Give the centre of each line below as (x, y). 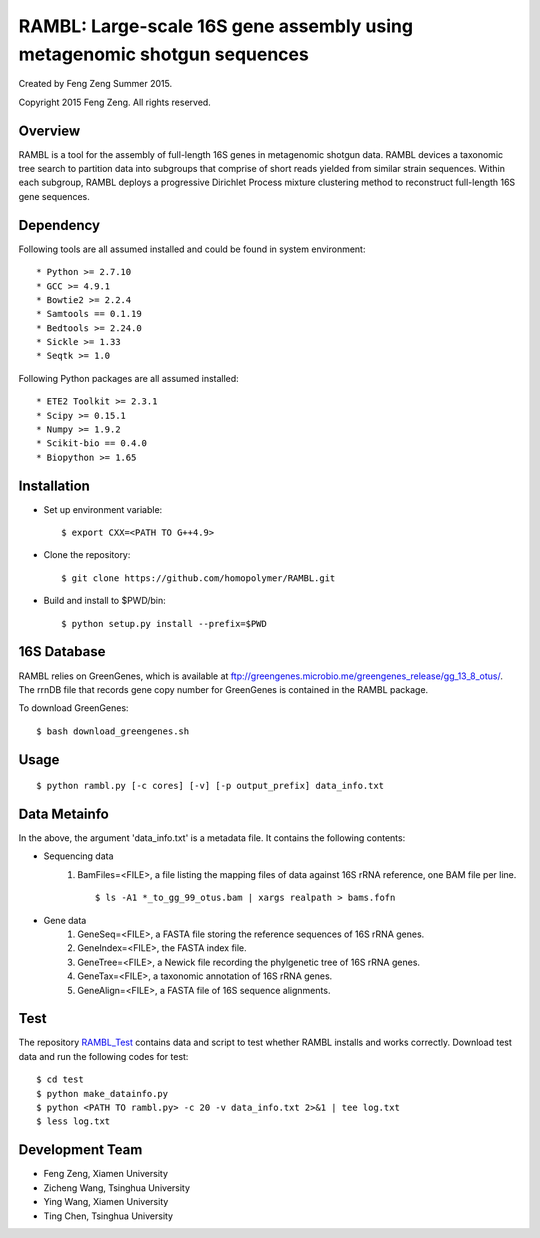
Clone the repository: (87, 555)
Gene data (65, 920)
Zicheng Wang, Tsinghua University (116, 1187)
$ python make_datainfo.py (102, 1093)
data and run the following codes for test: (103, 1056)
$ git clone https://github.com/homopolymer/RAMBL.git (198, 578)
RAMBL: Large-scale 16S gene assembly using (216, 26)
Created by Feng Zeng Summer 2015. (95, 84)
